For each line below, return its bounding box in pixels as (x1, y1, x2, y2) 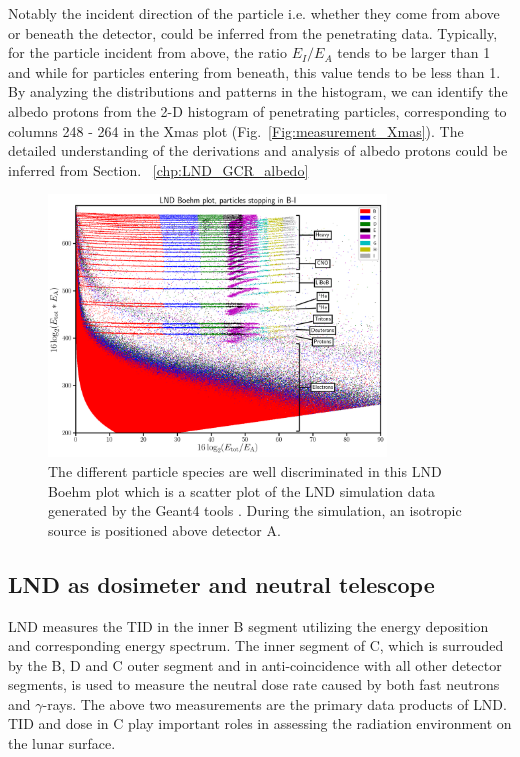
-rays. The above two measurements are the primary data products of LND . (42, 693, 507, 714)
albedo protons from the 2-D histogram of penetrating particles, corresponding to (8, 100, 507, 121)
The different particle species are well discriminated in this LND (48, 460, 442, 481)
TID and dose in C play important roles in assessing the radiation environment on (8, 713, 512, 734)
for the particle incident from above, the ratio (8, 42, 288, 63)
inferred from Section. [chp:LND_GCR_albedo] (8, 159, 309, 180)
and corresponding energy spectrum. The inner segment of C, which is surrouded (8, 635, 504, 656)
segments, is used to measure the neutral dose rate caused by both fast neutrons (8, 674, 500, 695)
